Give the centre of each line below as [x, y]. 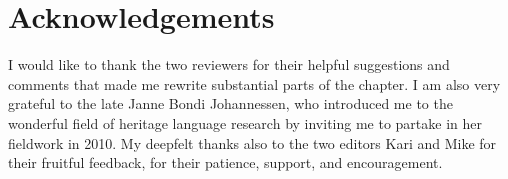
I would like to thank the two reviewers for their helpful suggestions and [229, 64]
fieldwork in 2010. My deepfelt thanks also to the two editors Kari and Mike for [252, 142]
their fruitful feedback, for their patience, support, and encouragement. [225, 162]
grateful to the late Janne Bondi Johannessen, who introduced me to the [230, 103]
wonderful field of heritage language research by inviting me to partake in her [245, 122]
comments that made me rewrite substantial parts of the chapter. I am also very [254, 83]
